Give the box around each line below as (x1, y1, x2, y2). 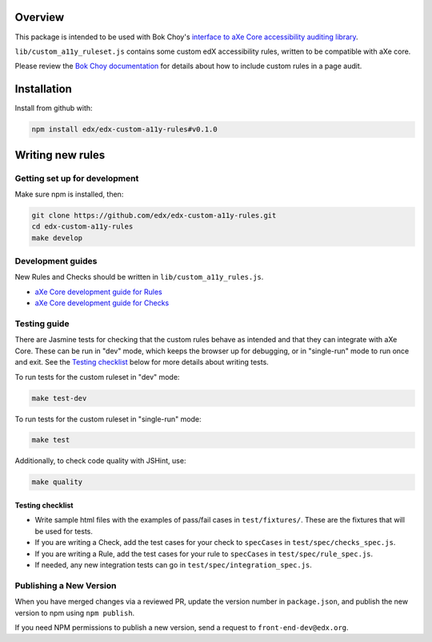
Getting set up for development (14, 172, 139, 184)
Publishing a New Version (14, 579, 117, 591)
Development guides (14, 256, 98, 267)
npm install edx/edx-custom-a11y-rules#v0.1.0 (31, 125, 218, 134)
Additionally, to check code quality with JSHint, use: (14, 456, 186, 466)
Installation (14, 83, 72, 96)
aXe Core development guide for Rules (34, 287, 163, 297)
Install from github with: (14, 103, 93, 113)
